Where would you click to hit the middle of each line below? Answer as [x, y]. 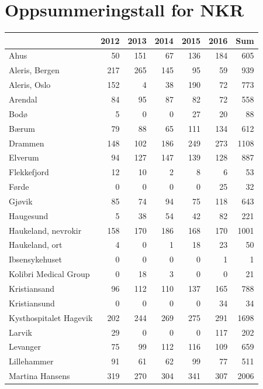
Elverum [24, 157]
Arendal [23, 99]
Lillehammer [31, 361]
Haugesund [29, 215]
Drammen [27, 143]
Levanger [25, 347]
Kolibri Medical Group [49, 274]
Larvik [20, 332]
